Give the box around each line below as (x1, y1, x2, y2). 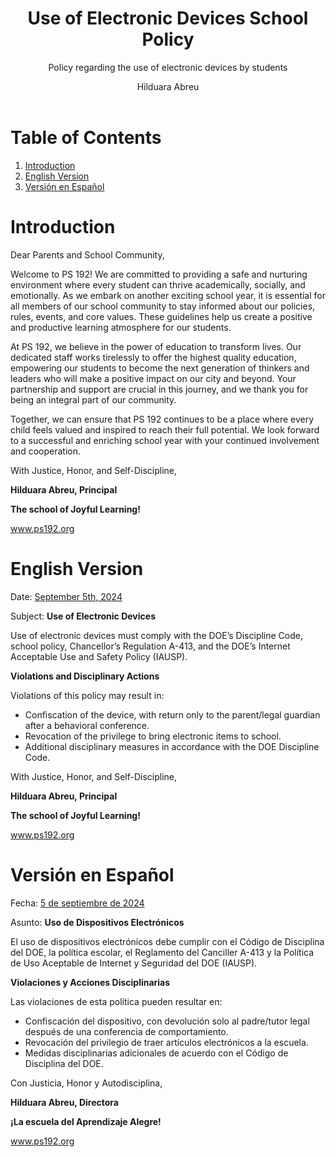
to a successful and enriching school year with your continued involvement (10, 434, 320, 446)
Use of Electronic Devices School (27, 7, 309, 30)
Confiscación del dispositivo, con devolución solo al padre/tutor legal (24, 1015, 310, 1027)
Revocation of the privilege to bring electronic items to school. (24, 730, 282, 742)
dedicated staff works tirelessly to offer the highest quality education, (10, 351, 297, 363)
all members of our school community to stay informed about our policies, (10, 300, 316, 312)
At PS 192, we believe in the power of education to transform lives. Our (10, 340, 302, 352)
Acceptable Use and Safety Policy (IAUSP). (10, 650, 188, 662)
